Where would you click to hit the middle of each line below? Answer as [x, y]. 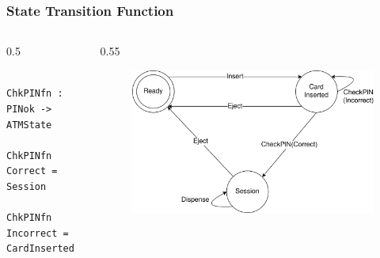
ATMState [29, 125]
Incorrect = [38, 233]
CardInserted [40, 249]
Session [27, 186]
